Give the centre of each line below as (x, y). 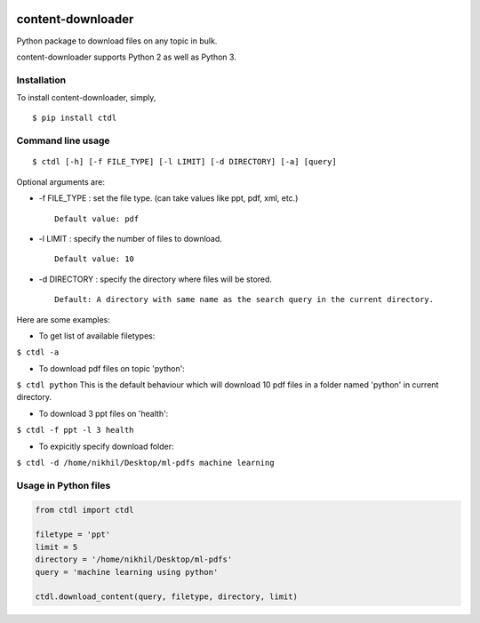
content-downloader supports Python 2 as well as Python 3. (127, 57)
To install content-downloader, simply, (86, 98)
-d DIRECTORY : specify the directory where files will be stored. (156, 279)
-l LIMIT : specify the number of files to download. (130, 238)
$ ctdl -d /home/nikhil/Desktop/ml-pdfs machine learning (145, 463)
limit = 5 (56, 547)
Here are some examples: (64, 319)
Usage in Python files (64, 485)
